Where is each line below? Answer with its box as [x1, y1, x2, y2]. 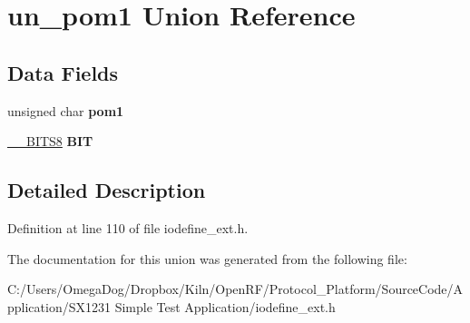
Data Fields [7, 58, 119, 86]
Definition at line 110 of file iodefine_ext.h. [7, 218, 249, 237]
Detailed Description [7, 176, 206, 204]
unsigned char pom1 [7, 101, 124, 120]
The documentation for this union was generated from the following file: [7, 249, 407, 268]
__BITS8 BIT [7, 132, 93, 151]
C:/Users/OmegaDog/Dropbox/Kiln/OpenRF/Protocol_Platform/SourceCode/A [7, 279, 464, 299]
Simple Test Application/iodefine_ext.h [114, 297, 336, 316]
